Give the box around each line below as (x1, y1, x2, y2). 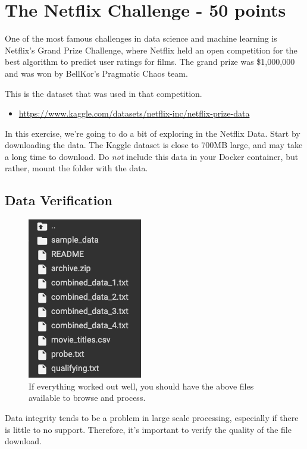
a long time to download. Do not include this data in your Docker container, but (5, 150, 299, 162)
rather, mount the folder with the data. (5, 162, 148, 174)
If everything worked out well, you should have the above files (29, 379, 254, 392)
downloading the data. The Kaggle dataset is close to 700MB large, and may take (5, 139, 303, 151)
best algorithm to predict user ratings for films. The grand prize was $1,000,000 (5, 55, 295, 68)
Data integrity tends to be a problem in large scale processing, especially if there (5, 412, 299, 424)
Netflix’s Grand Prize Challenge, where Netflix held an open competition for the (5, 43, 297, 56)
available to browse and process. (29, 391, 146, 404)
